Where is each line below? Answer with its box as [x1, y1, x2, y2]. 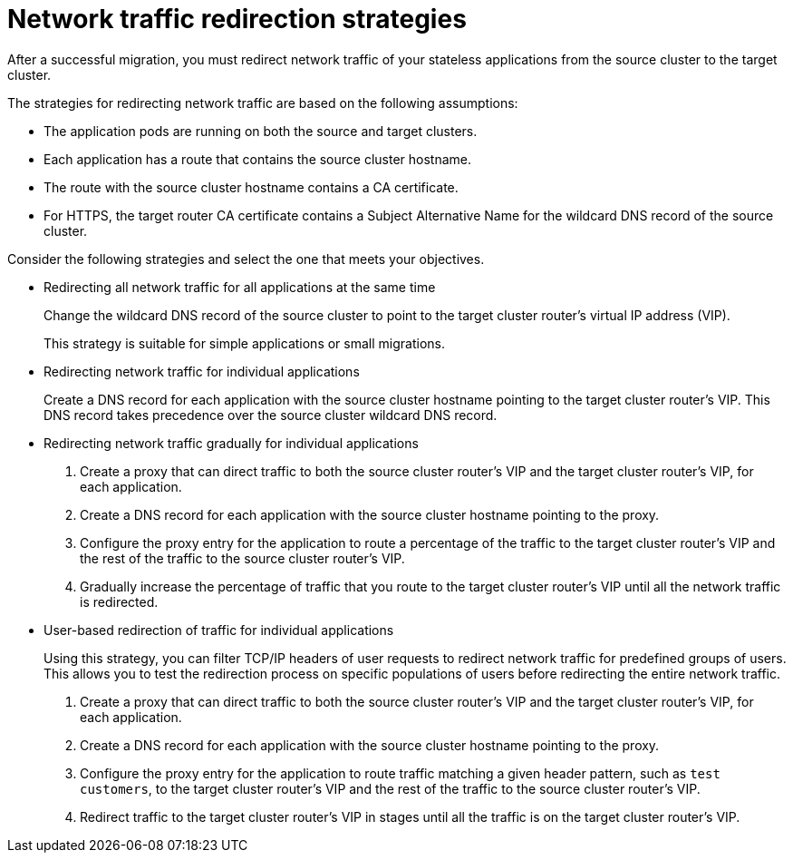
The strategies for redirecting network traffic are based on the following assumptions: [7, 94, 518, 111]
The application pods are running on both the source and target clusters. [44, 122, 478, 139]
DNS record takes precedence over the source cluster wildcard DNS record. [44, 406, 498, 423]
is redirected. [80, 593, 159, 610]
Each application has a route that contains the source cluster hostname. [44, 151, 472, 167]
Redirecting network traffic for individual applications [44, 363, 360, 379]
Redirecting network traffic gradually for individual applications [44, 435, 419, 451]
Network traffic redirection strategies [7, 4, 467, 34]
